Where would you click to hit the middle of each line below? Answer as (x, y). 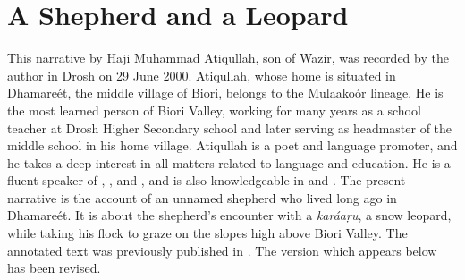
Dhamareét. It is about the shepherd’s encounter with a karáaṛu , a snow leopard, (229, 215)
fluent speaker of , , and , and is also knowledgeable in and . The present (207, 180)
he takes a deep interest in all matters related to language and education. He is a (229, 162)
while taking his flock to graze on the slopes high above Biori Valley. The (207, 233)
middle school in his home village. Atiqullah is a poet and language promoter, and (232, 145)
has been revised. (54, 268)
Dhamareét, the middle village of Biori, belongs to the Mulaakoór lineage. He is (225, 93)
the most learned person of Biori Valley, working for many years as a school (214, 110)
